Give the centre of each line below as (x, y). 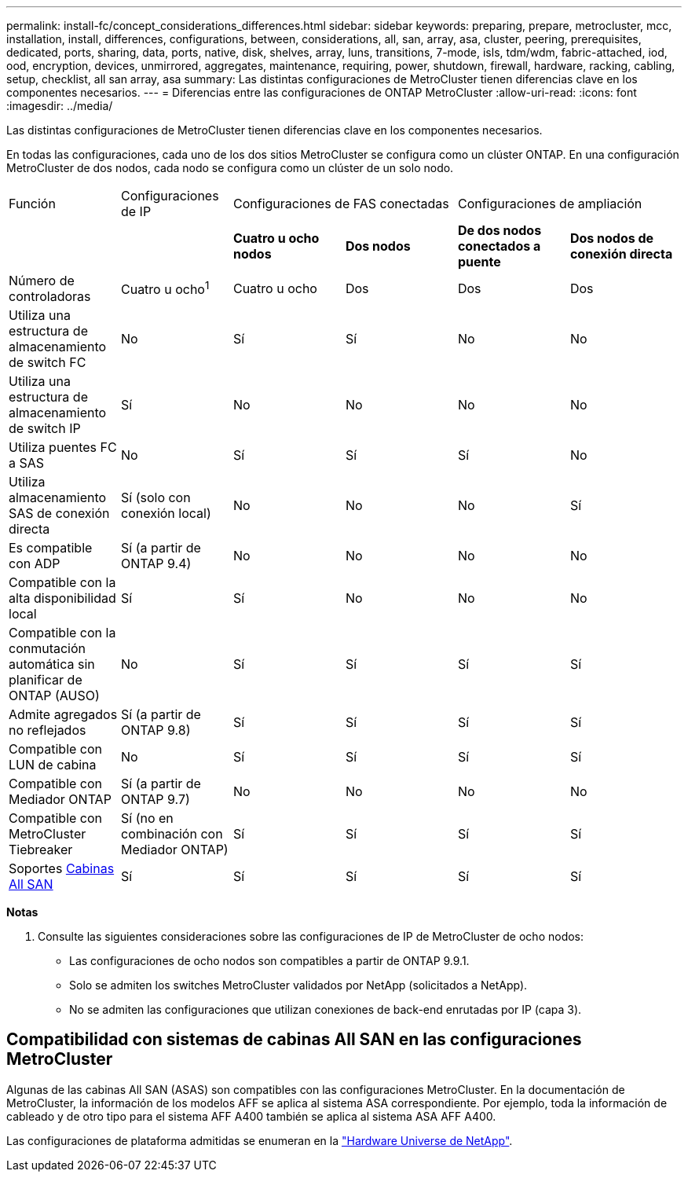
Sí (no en (147, 818)
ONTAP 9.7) (155, 799)
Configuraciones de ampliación (550, 204)
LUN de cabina (53, 765)
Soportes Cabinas (62, 868)
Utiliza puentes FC (63, 447)
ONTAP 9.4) (156, 563)
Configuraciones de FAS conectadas (341, 204)
